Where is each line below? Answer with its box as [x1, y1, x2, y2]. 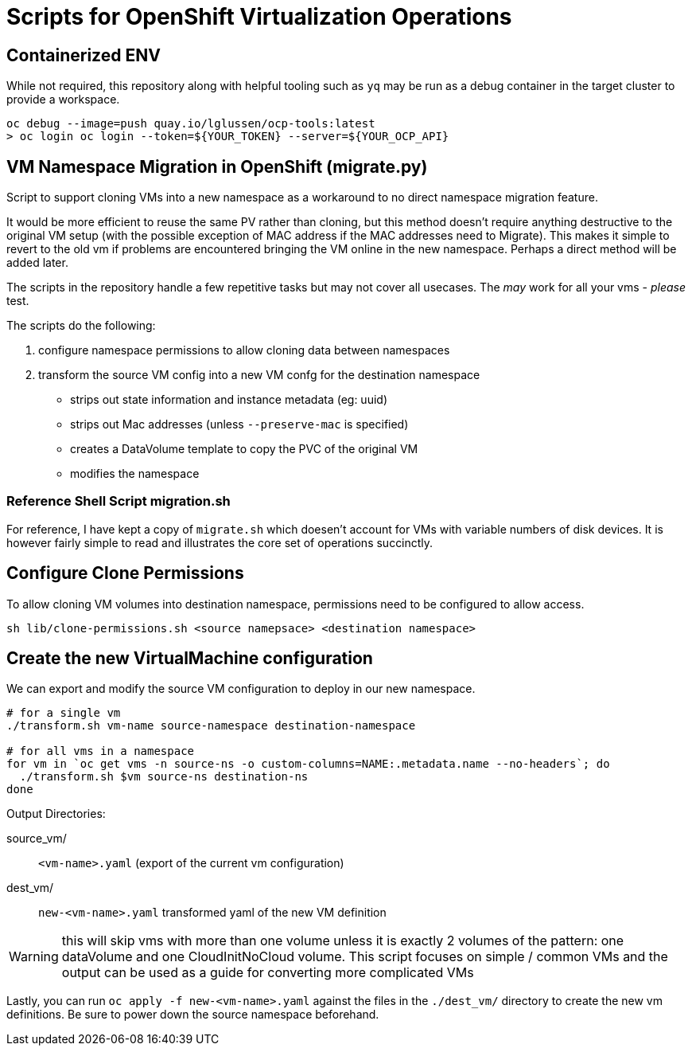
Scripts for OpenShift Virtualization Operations [6, 3, 512, 30]
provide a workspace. [6, 92, 120, 107]
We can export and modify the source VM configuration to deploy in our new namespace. [6, 682, 476, 696]
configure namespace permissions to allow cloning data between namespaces [38, 343, 450, 358]
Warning [9, 948, 59, 965]
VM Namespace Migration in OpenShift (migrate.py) [6, 156, 428, 177]
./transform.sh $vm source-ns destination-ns [19, 770, 309, 784]
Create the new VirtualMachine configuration [6, 648, 373, 669]
